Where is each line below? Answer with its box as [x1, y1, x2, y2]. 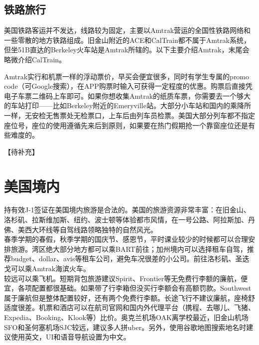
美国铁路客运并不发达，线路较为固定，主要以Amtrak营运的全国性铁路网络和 [4, 25, 251, 35]
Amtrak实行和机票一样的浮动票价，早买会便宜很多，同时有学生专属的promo [4, 71, 250, 81]
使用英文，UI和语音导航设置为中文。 [10, 332, 130, 342]
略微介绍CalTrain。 [4, 54, 66, 64]
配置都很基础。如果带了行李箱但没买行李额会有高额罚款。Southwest [31, 283, 252, 293]
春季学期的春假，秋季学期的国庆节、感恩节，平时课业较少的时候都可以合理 [4, 234, 248, 244]
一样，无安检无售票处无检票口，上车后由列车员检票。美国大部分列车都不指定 [4, 110, 255, 120]
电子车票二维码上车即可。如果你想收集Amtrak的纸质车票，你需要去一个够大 [4, 90, 251, 101]
